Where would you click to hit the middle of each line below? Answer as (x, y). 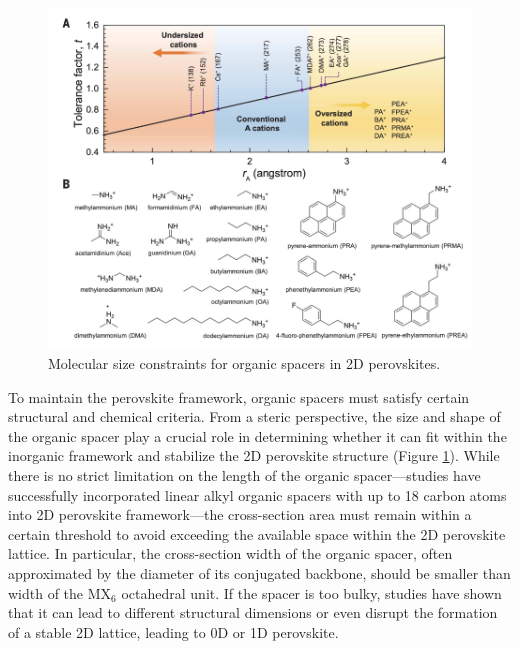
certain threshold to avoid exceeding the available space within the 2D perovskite (257, 533)
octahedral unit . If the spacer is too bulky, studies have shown (311, 592)
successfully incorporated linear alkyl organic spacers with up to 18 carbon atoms (257, 494)
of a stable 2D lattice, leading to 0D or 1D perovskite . (173, 631)
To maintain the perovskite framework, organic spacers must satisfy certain (239, 396)
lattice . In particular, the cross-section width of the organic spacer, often (230, 553)
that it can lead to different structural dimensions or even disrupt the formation (253, 612)
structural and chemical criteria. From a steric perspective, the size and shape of (254, 416)
